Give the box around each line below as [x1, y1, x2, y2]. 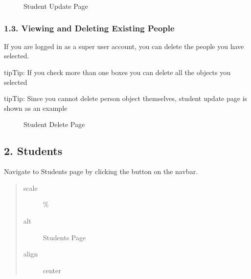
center [43, 265, 61, 275]
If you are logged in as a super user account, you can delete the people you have [4, 41, 244, 51]
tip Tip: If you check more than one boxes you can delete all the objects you [4, 67, 230, 77]
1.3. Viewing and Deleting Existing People [4, 22, 175, 34]
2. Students [4, 143, 63, 158]
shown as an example [4, 102, 68, 113]
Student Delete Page [23, 119, 85, 129]
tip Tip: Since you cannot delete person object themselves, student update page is [4, 93, 248, 103]
